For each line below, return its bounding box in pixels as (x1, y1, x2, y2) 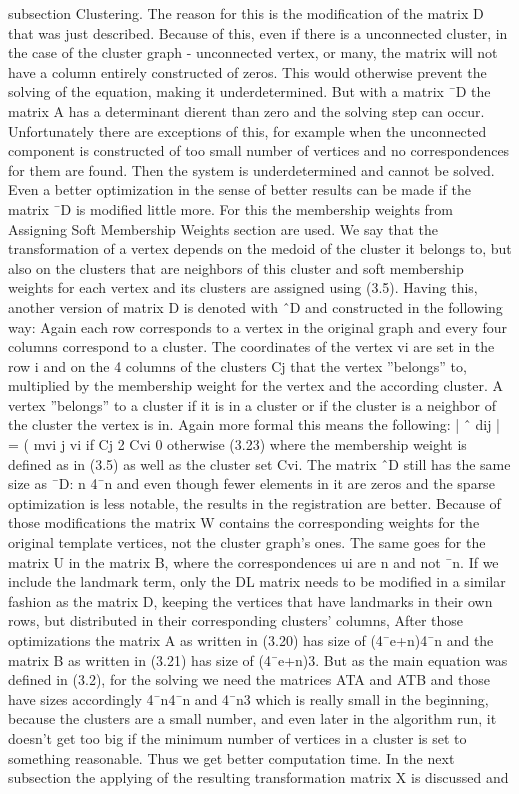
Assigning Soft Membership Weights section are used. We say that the (8, 218, 438, 239)
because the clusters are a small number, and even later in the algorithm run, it (8, 708, 497, 729)
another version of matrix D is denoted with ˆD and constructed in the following (8, 296, 503, 317)
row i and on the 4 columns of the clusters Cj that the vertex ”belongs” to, (8, 355, 467, 376)
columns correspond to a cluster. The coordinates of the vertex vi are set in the (8, 336, 495, 357)
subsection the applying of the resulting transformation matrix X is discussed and (8, 767, 509, 788)
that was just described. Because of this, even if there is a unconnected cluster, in (8, 22, 508, 43)
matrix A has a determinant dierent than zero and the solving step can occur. (8, 100, 485, 121)
